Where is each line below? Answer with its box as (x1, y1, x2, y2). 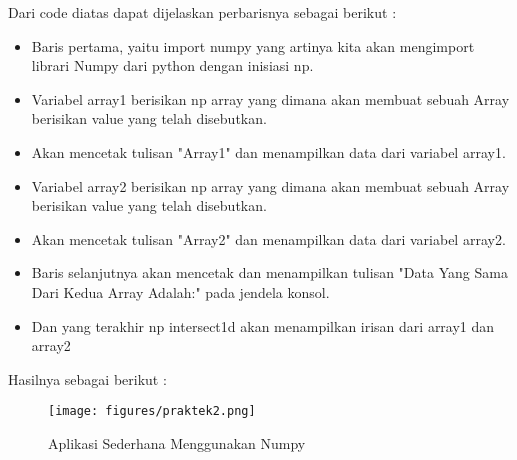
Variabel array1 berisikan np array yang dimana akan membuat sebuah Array (31, 88, 510, 109)
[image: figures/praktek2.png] (48, 404, 256, 419)
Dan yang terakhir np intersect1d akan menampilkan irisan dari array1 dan (31, 315, 495, 336)
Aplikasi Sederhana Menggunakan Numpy (48, 432, 306, 453)
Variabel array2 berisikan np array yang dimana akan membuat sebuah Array (31, 175, 510, 196)
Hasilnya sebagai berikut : (8, 368, 167, 389)
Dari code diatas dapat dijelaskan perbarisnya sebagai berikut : (8, 2, 397, 22)
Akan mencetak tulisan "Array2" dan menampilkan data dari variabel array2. (31, 228, 506, 249)
